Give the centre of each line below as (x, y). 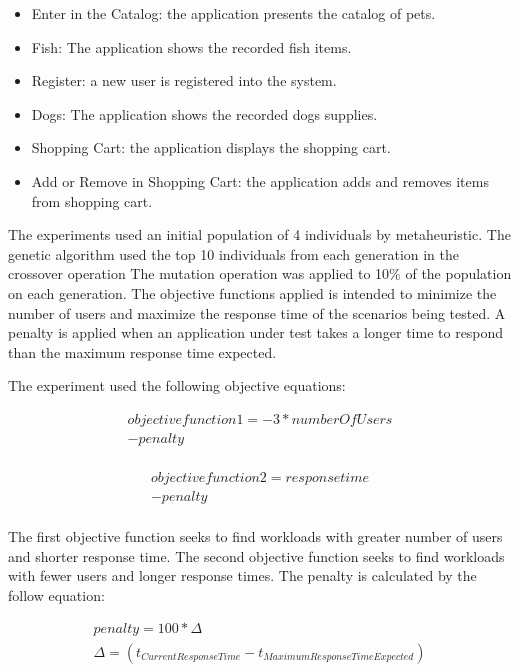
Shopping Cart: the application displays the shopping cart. (211, 147)
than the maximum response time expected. (142, 351)
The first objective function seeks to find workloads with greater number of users (255, 536)
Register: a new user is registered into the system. (184, 80)
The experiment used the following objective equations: (177, 385)
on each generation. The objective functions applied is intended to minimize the (252, 292)
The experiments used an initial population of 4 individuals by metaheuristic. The (259, 234)
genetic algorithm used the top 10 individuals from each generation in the (234, 253)
